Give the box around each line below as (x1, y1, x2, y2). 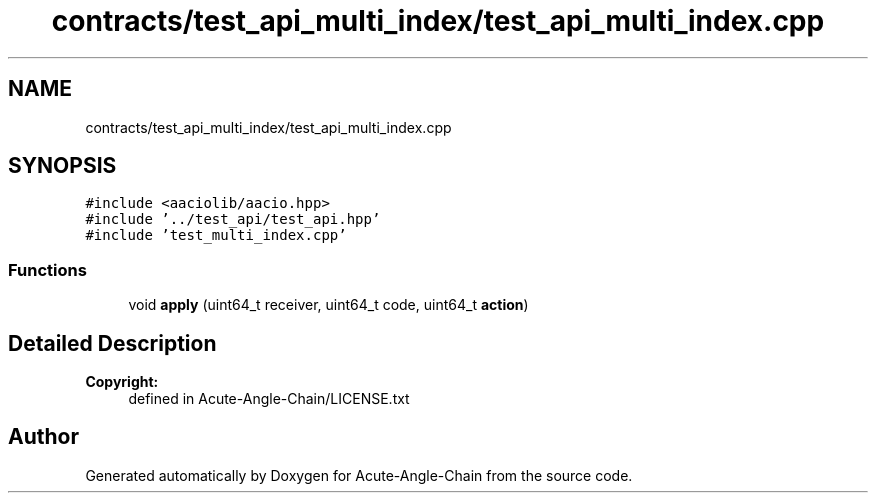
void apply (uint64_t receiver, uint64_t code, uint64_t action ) (128, 296, 529, 314)
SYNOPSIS (8, 153, 117, 179)
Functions (8, 259, 87, 280)
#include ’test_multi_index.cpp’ (85, 227, 347, 244)
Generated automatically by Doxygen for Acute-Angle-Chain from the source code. (85, 466, 633, 484)
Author (8, 424, 79, 450)
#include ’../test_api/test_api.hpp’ (85, 211, 381, 228)
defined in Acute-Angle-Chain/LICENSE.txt (128, 390, 410, 408)
